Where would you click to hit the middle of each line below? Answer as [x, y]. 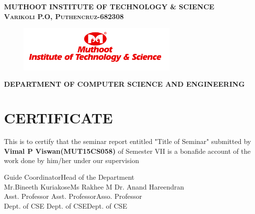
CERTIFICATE [58, 118]
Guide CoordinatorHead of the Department [69, 177]
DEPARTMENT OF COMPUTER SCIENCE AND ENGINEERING [125, 84]
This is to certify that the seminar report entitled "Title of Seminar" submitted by [127, 141]
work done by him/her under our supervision [71, 160]
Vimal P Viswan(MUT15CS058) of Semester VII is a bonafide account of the [127, 151]
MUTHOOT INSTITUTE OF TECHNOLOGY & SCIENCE [109, 6]
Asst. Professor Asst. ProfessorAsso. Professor [73, 196]
